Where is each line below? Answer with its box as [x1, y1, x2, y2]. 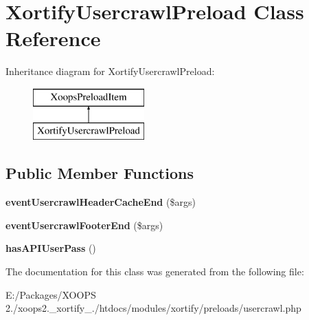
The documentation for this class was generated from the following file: [5, 264, 304, 279]
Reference [5, 24, 101, 52]
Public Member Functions [5, 162, 194, 184]
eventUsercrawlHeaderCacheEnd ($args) [5, 195, 196, 209]
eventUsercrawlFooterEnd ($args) [5, 217, 163, 232]
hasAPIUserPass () [5, 241, 96, 255]
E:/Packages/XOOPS [5, 287, 96, 301]
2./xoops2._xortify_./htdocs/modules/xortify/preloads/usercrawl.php [5, 301, 301, 315]
